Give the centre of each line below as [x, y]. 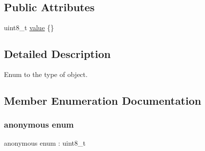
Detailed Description [57, 54]
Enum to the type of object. [46, 74]
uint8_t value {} [29, 28]
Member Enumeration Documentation [103, 100]
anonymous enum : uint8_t [45, 142]
